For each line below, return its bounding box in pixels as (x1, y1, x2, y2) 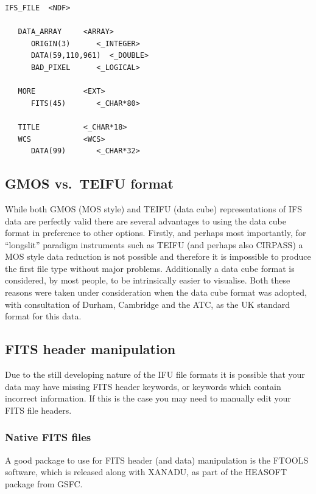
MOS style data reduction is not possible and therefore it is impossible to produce (5, 250, 311, 263)
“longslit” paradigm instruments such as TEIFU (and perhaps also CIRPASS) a (5, 238, 303, 251)
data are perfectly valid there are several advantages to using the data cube (5, 214, 287, 227)
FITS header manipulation (5, 339, 176, 358)
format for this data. (5, 310, 82, 322)
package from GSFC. (5, 477, 83, 490)
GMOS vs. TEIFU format (5, 174, 174, 193)
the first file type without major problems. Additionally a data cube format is (5, 262, 295, 274)
